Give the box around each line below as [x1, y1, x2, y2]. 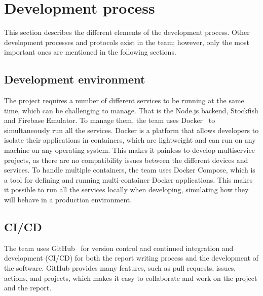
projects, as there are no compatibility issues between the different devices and [4, 154, 248, 165]
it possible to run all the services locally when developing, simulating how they [4, 184, 249, 195]
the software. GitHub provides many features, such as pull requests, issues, [4, 263, 236, 273]
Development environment [4, 71, 145, 87]
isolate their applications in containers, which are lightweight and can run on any [4, 135, 256, 145]
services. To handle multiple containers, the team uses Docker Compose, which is [4, 164, 255, 175]
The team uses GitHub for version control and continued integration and [4, 242, 234, 253]
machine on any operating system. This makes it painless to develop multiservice [4, 145, 255, 155]
